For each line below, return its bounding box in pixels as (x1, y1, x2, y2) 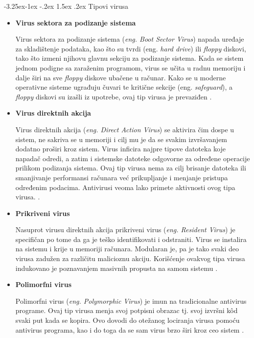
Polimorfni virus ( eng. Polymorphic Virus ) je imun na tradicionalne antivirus (15, 295, 247, 306)
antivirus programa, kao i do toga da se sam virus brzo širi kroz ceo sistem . (15, 324, 244, 335)
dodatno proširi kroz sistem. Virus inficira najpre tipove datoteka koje (15, 144, 226, 154)
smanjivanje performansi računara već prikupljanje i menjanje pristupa (15, 172, 228, 182)
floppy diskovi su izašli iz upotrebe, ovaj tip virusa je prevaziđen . (15, 91, 212, 101)
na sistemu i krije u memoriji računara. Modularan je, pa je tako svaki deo (15, 243, 239, 254)
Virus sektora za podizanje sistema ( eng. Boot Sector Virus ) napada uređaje (15, 34, 244, 44)
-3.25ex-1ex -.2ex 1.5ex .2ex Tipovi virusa (4, 1, 129, 11)
